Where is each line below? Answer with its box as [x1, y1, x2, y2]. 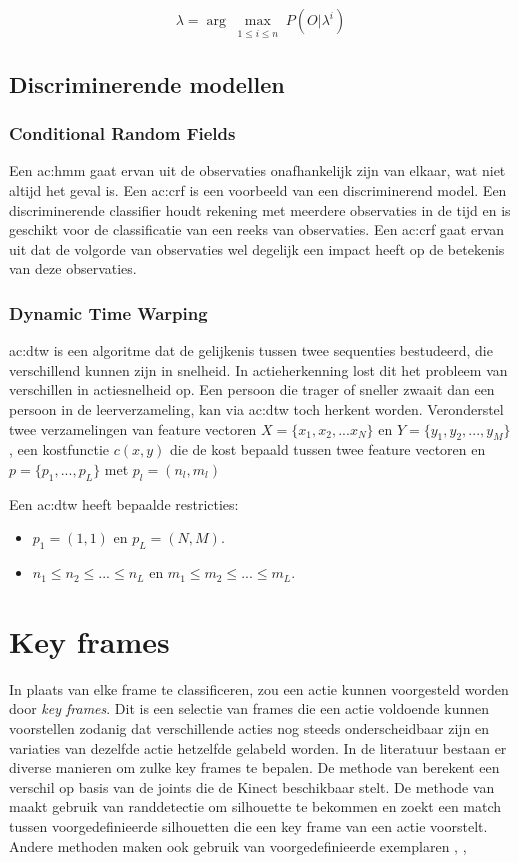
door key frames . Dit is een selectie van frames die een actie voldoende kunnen [9, 698, 489, 719]
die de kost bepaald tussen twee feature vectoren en [170, 439, 486, 460]
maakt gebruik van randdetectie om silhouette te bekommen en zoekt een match [9, 796, 502, 817]
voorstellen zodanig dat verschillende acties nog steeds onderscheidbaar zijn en [9, 718, 490, 739]
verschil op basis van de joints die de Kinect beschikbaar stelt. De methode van [9, 776, 495, 797]
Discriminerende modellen [9, 68, 285, 99]
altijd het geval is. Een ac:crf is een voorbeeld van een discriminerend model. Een [9, 180, 507, 201]
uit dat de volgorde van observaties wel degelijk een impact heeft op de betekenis [9, 238, 505, 259]
